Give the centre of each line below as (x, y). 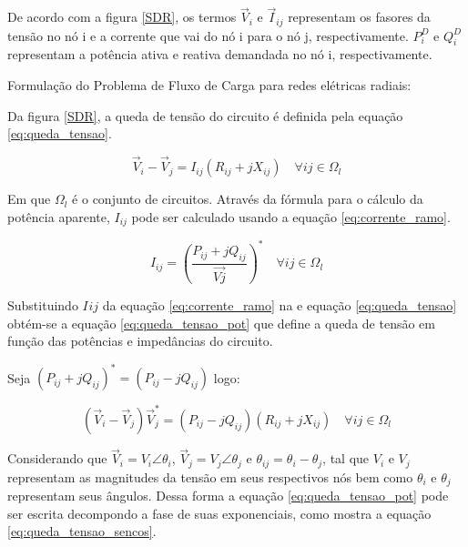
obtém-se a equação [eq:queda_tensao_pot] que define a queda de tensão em (221, 323)
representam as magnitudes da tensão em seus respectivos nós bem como (210, 476)
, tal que (346, 458)
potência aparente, (59, 216)
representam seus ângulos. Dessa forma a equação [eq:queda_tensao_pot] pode (228, 496)
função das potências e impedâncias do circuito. (140, 341)
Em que (29, 199)
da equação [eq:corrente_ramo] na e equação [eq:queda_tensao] (280, 304)
